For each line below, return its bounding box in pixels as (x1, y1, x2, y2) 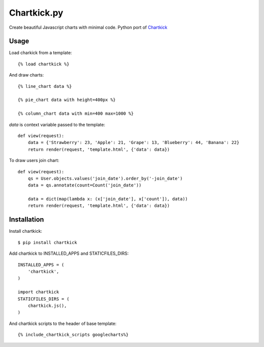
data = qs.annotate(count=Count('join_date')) (27, 183, 142, 188)
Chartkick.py (9, 7, 64, 18)
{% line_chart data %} (18, 83, 72, 89)
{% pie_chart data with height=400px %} (18, 97, 116, 102)
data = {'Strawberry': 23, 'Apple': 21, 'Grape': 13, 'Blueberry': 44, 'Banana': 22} (27, 140, 240, 145)
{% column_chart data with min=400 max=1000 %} (18, 111, 134, 117)
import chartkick (18, 289, 59, 295)
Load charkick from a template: (9, 50, 72, 56)
